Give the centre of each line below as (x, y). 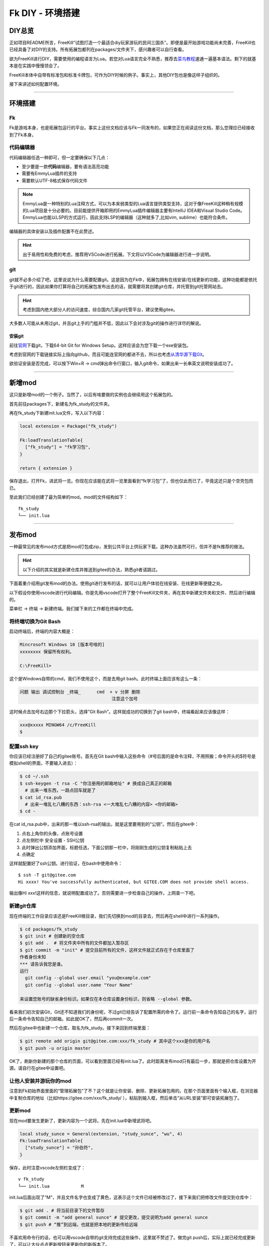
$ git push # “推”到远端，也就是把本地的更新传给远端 (79, 1224)
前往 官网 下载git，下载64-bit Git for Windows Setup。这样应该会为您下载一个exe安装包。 (100, 345)
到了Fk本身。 (23, 135)
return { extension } (46, 468)
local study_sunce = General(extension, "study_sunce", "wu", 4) (101, 1134)
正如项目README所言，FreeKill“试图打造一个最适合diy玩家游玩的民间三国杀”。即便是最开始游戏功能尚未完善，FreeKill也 (133, 43)
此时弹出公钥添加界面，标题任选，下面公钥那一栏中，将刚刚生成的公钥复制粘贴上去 (107, 847)
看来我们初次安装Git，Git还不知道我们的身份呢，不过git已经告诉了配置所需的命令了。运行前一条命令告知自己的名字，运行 (133, 1012)
